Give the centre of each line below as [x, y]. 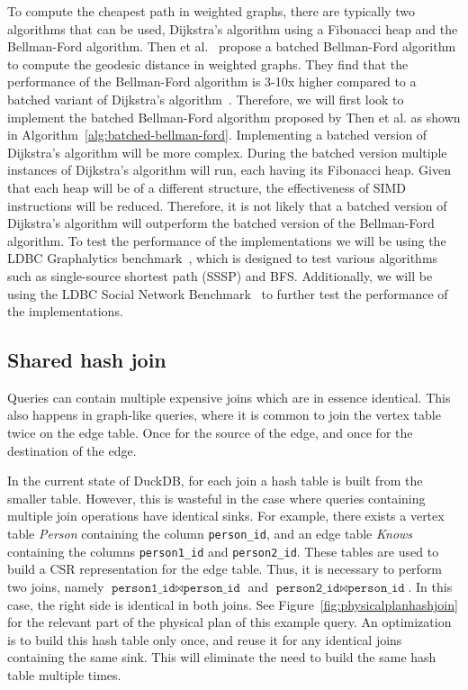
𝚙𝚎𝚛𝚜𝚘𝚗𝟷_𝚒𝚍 [143, 588]
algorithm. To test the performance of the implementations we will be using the [227, 240]
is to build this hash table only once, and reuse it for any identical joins [205, 639]
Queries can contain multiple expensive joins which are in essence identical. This [229, 397]
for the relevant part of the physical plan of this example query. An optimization [229, 622]
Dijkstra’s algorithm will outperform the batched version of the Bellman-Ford [221, 223]
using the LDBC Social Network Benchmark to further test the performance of [228, 293]
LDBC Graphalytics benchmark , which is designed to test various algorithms [223, 258]
